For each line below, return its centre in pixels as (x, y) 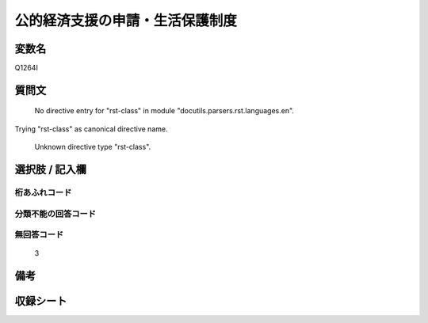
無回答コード (39, 235)
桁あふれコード (43, 192)
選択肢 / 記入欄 (51, 170)
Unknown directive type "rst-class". (93, 147)
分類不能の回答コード (55, 214)
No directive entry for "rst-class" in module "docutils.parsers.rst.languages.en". (164, 111)
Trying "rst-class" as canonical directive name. (91, 129)
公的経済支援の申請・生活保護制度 (126, 21)
